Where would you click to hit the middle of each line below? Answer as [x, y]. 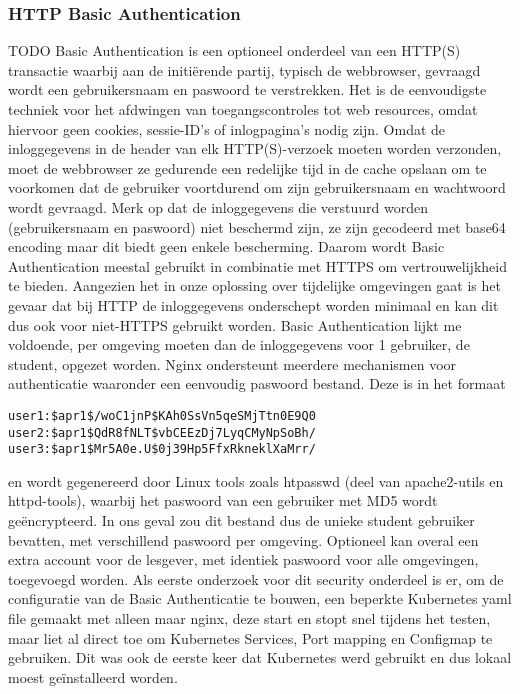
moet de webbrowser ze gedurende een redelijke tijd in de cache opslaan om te [247, 167]
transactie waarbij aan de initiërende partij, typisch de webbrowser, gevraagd [244, 69]
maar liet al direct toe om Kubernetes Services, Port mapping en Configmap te [250, 637]
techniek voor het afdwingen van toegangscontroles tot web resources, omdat [243, 109]
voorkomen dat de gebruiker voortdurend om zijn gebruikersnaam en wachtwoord [257, 187]
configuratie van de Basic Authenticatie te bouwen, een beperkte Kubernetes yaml [260, 598]
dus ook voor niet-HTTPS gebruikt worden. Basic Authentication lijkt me [235, 324]
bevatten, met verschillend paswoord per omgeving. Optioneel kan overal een [243, 539]
